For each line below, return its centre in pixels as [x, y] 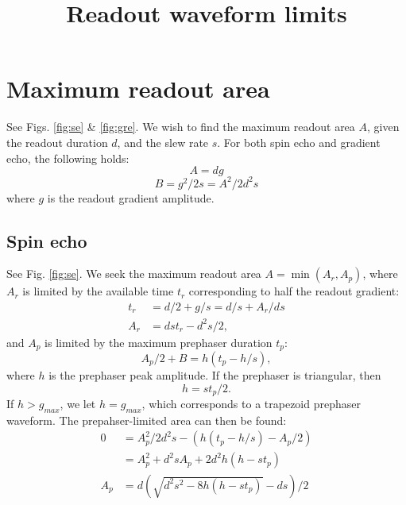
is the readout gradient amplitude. [131, 197]
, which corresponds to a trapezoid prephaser [251, 404]
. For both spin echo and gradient [299, 142]
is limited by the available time [98, 291]
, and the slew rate [163, 142]
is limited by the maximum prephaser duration [159, 342]
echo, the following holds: [68, 158]
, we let [78, 404]
